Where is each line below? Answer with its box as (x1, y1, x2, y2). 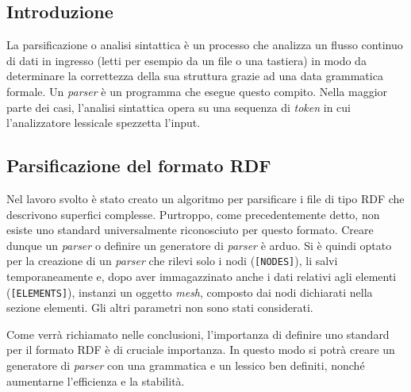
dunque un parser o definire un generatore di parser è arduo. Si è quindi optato (6, 236, 392, 253)
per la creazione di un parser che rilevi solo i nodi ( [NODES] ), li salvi (6, 252, 338, 269)
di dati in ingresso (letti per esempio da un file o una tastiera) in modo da (6, 52, 367, 68)
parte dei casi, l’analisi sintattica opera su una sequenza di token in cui (6, 98, 351, 115)
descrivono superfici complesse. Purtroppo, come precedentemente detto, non (6, 206, 380, 222)
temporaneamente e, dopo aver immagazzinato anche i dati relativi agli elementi (6, 268, 397, 284)
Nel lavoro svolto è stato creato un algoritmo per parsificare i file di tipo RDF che (6, 190, 405, 206)
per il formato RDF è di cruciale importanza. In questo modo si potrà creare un (6, 341, 395, 358)
